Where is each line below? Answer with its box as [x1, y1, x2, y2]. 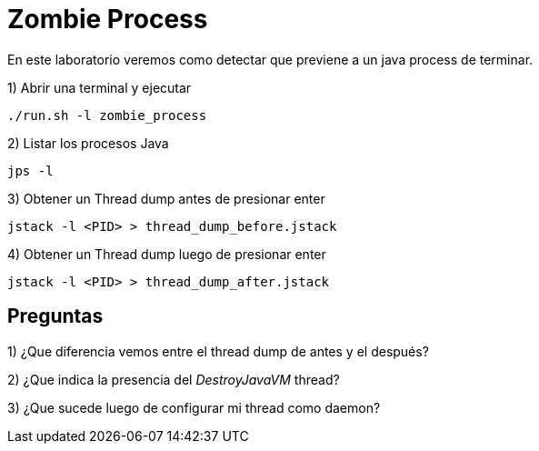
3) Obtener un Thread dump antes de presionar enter [7, 190, 325, 206]
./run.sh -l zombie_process [7, 107, 207, 123]
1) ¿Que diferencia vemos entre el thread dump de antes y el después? [7, 343, 429, 359]
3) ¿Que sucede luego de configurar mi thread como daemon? [7, 399, 381, 416]
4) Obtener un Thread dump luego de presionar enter [7, 246, 326, 262]
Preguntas [7, 305, 104, 328]
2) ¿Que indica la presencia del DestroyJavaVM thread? [7, 371, 340, 387]
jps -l [7, 163, 54, 178]
